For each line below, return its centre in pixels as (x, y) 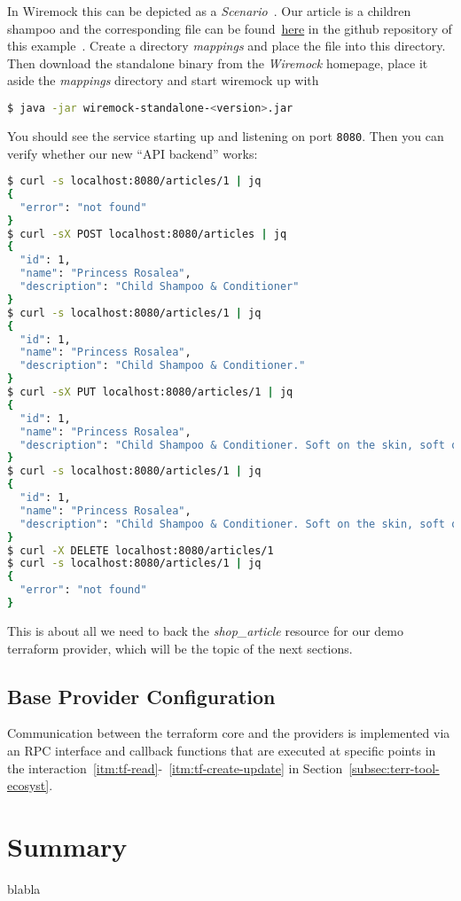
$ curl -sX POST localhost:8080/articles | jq (147, 234)
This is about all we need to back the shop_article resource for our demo (206, 630)
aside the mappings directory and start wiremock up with (163, 80)
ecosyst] (28, 785)
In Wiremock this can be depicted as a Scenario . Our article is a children (209, 11)
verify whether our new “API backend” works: (133, 153)
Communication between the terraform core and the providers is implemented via (229, 733)
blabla (24, 888)
